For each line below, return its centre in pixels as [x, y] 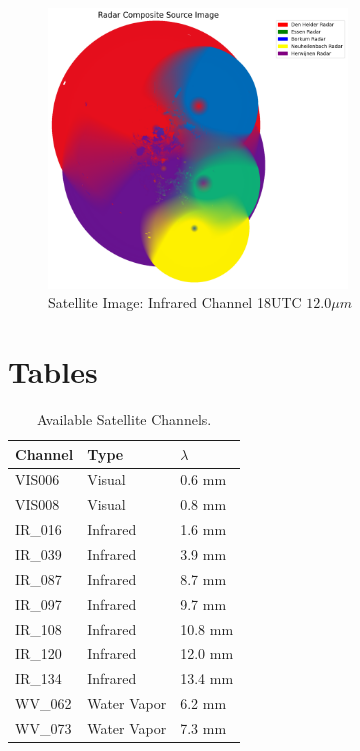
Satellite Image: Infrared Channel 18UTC [175, 302]
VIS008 [37, 504]
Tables [53, 371]
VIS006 [37, 479]
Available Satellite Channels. [124, 419]
